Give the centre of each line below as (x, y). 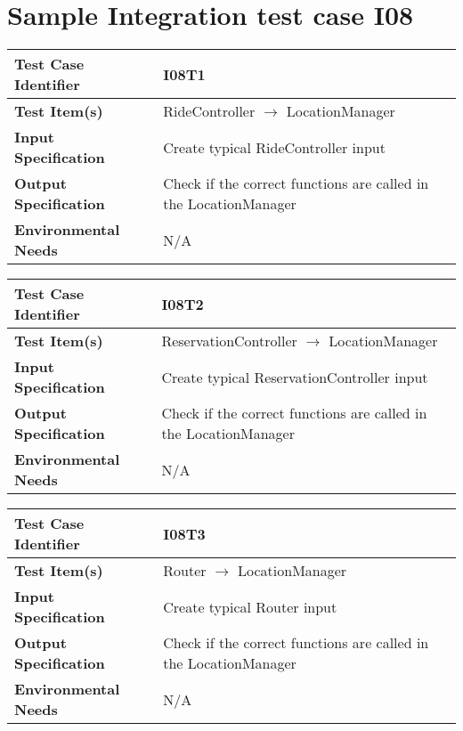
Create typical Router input (250, 606)
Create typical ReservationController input (295, 377)
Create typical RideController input (274, 147)
